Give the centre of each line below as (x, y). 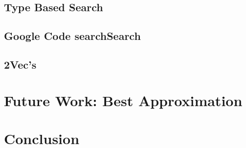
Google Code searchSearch (72, 36)
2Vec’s (20, 64)
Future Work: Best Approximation (123, 100)
